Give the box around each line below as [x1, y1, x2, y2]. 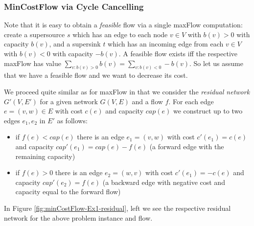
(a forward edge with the [149, 141, 224, 152]
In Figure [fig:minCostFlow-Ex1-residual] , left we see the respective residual [4, 203, 231, 213]
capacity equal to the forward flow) [15, 186, 121, 197]
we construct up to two [173, 106, 243, 116]
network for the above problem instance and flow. [4, 212, 153, 223]
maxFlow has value [4, 58, 61, 68]
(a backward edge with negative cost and [102, 177, 225, 187]
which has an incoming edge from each [108, 39, 224, 49]
